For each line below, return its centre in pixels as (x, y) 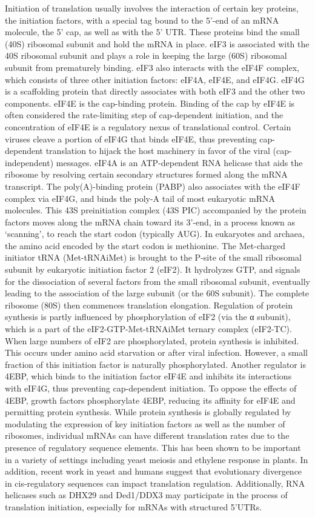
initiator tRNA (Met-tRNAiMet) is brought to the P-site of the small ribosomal (153, 257)
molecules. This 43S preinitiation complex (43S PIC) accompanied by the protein (156, 210)
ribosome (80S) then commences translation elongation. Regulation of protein (149, 305)
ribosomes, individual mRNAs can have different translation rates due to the (147, 435)
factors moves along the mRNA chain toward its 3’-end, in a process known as (150, 222)
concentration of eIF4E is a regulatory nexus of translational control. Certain (148, 126)
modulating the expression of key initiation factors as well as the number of (145, 423)
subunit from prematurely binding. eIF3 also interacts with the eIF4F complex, (152, 67)
